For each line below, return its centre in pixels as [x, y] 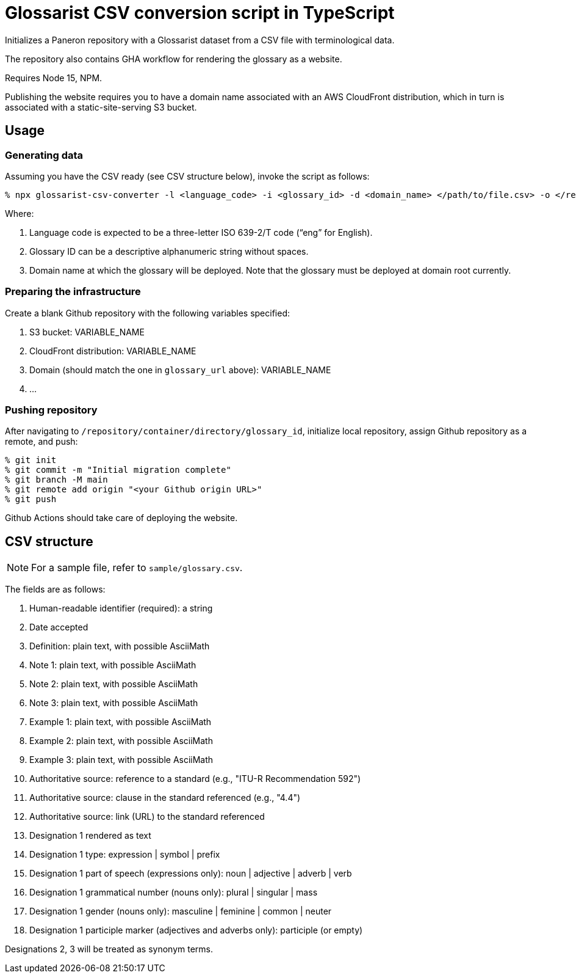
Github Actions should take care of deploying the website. [121, 518]
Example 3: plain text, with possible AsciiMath [121, 760]
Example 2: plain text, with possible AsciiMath [121, 741]
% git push [31, 499]
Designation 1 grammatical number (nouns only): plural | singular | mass [174, 892]
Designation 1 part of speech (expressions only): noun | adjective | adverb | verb [191, 874]
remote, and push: [41, 442]
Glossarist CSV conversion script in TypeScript [200, 13]
